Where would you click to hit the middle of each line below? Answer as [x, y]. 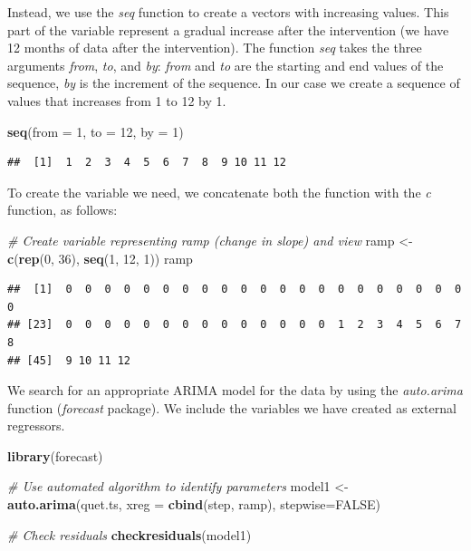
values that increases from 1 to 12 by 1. [117, 100]
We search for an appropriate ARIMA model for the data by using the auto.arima [235, 390]
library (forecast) [55, 455]
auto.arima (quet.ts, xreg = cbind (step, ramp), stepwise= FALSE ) [194, 504]
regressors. [36, 425]
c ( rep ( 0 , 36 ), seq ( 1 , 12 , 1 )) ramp [100, 258]
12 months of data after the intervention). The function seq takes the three [215, 48]
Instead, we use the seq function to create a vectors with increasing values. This [228, 12]
